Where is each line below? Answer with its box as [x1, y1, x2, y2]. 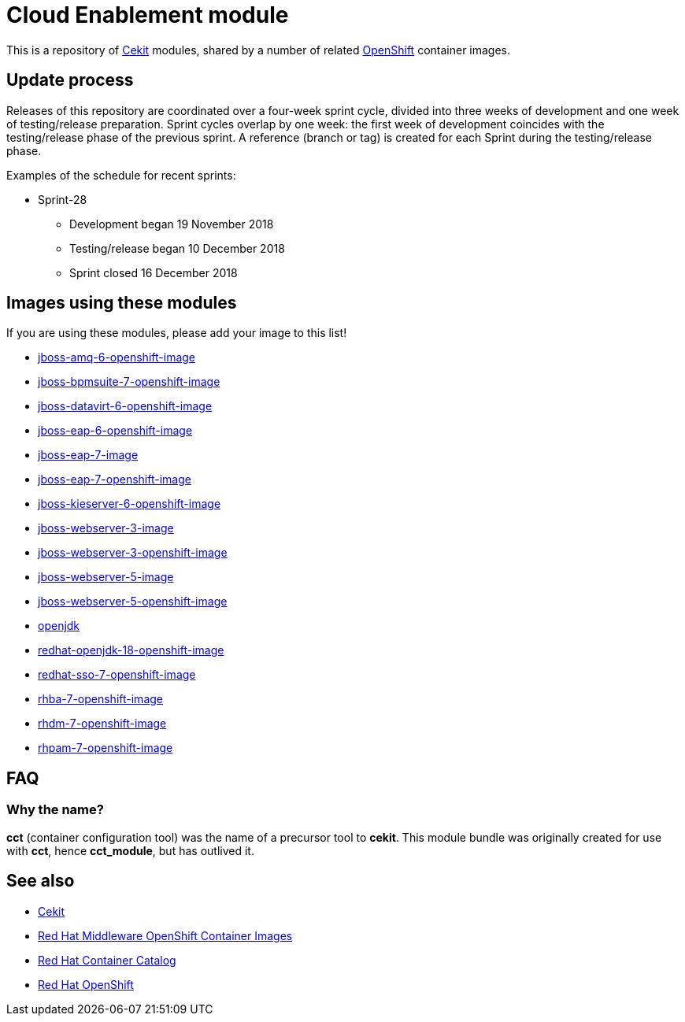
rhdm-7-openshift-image [38, 717, 167, 731]
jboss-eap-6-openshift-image [38, 424, 193, 438]
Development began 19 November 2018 [69, 217, 274, 231]
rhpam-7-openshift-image [38, 741, 173, 755]
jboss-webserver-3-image [38, 521, 174, 535]
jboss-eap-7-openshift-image [38, 472, 191, 487]
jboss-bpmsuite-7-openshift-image [38, 375, 220, 389]
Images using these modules [6, 293, 237, 313]
